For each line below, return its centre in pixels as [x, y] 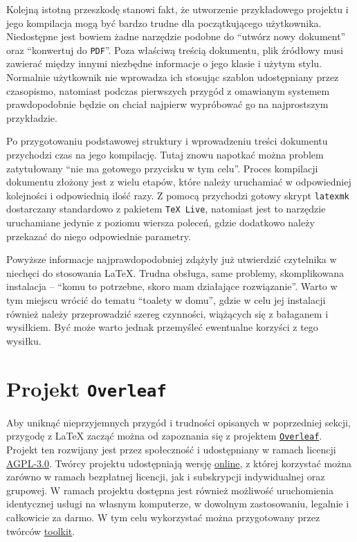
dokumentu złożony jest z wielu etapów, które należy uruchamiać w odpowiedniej [179, 182]
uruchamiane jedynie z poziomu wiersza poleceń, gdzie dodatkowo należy [161, 223]
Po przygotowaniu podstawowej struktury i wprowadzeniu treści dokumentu [167, 141]
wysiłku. [24, 340]
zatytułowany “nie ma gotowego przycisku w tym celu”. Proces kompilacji [162, 168]
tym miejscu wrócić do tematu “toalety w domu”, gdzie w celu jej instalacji [166, 300]
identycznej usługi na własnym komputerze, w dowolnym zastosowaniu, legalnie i [178, 504]
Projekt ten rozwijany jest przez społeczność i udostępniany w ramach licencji [171, 449]
